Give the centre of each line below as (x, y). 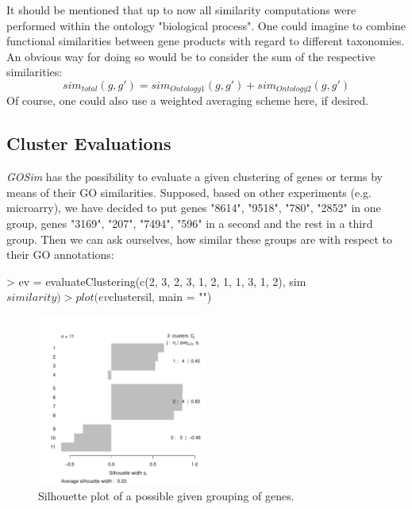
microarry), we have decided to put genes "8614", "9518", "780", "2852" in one (194, 208)
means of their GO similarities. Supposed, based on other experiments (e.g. (189, 192)
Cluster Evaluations (89, 143)
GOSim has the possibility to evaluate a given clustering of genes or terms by (194, 177)
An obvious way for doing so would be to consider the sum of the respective (191, 56)
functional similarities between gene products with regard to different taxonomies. (206, 41)
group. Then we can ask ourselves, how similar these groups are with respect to (200, 239)
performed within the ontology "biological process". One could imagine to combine (206, 25)
